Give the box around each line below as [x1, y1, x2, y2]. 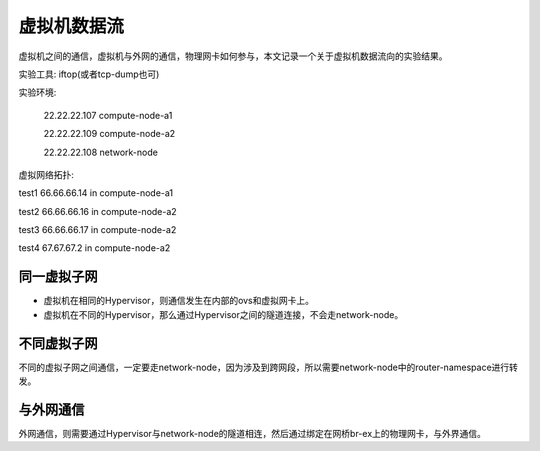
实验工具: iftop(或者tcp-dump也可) [18, 68, 160, 80]
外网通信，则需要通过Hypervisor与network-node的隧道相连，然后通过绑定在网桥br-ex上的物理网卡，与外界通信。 [18, 427, 487, 439]
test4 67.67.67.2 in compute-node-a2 [18, 242, 171, 254]
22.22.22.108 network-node [43, 146, 159, 158]
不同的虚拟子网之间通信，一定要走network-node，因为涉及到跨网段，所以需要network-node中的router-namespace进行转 [18, 361, 519, 373]
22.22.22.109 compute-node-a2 [43, 128, 176, 140]
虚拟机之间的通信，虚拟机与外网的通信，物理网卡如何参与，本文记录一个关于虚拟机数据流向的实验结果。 [18, 50, 448, 62]
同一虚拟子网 [18, 268, 98, 285]
